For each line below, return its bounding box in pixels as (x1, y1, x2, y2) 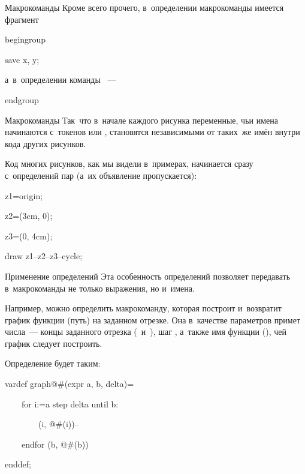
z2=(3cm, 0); (5, 209, 53, 222)
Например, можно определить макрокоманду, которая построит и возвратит (5, 302, 282, 314)
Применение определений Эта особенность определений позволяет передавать (5, 269, 291, 282)
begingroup (5, 33, 46, 46)
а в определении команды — (5, 73, 116, 86)
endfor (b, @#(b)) (21, 437, 89, 450)
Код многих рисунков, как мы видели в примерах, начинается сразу (5, 157, 253, 170)
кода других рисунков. (5, 137, 86, 149)
